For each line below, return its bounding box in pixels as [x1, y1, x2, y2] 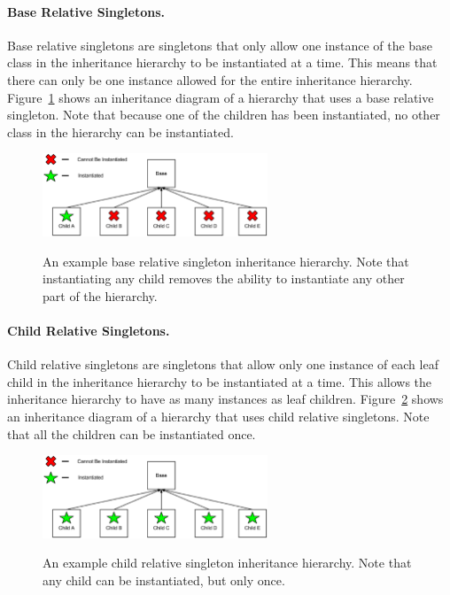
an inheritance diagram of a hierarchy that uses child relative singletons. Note [7, 406, 430, 425]
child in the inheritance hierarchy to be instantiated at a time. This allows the [7, 372, 432, 390]
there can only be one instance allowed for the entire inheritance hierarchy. [7, 70, 413, 89]
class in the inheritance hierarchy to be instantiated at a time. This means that [7, 53, 438, 72]
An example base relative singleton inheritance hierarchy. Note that [43, 251, 409, 270]
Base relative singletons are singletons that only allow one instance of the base [7, 35, 432, 54]
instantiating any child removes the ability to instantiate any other [43, 269, 405, 288]
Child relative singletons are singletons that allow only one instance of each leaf [7, 355, 438, 374]
